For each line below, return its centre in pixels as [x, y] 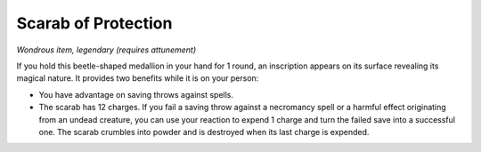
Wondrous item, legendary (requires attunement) [106, 50]
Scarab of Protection [94, 23]
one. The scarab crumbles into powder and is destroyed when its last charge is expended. [204, 132]
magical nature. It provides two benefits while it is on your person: [138, 78]
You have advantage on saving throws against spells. [136, 94]
